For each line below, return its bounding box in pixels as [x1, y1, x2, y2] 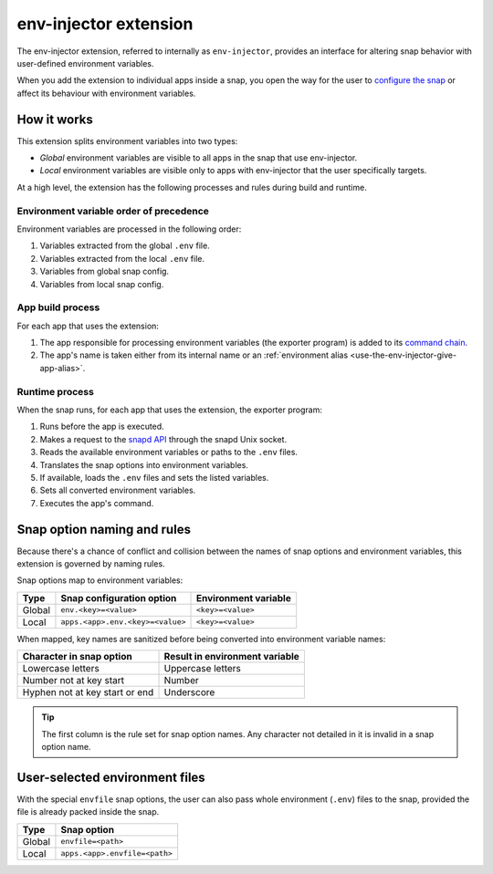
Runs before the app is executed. [39, 421, 164, 432]
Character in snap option [22, 650, 132, 663]
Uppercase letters [163, 662, 242, 675]
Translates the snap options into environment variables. [39, 459, 248, 470]
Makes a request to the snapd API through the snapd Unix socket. [39, 433, 288, 444]
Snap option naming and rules [16, 521, 192, 537]
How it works [16, 111, 93, 127]
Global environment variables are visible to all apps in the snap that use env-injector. [39, 152, 358, 163]
